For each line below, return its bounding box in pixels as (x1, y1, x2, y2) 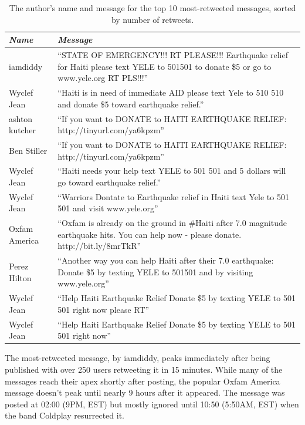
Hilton (9, 271, 32, 284)
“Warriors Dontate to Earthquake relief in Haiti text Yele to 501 (57, 190, 289, 203)
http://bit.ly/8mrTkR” (57, 240, 141, 252)
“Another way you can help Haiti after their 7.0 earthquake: (57, 254, 274, 267)
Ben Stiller (9, 144, 48, 156)
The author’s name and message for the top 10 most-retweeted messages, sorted (9, 2, 296, 14)
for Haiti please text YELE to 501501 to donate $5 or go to (57, 60, 272, 72)
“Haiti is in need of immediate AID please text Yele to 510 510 (57, 86, 284, 99)
